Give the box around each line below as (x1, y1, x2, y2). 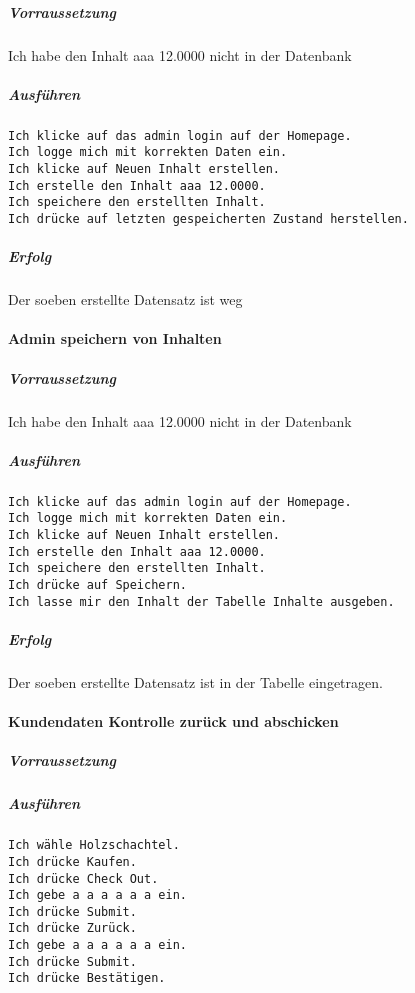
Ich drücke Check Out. (8, 871, 159, 886)
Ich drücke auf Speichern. (8, 578, 187, 592)
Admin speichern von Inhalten (8, 328, 222, 349)
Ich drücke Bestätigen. (8, 971, 166, 986)
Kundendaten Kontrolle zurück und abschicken (8, 711, 339, 732)
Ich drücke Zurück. (8, 921, 137, 936)
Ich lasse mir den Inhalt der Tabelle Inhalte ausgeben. (8, 594, 395, 609)
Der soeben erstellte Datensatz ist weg (8, 289, 243, 310)
